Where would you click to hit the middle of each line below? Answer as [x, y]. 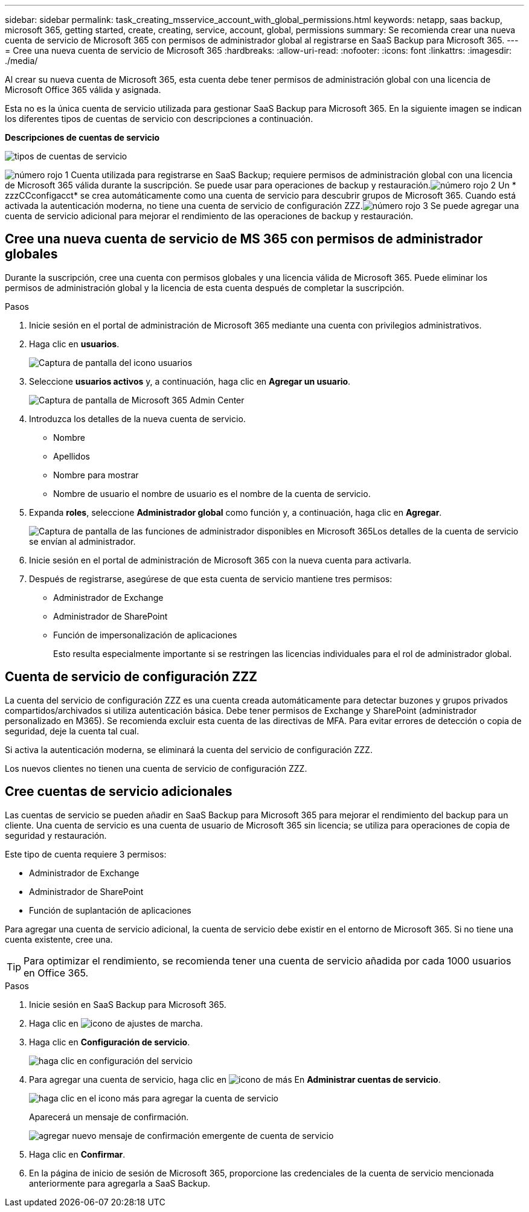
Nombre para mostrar [96, 475]
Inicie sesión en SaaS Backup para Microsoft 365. [128, 1004]
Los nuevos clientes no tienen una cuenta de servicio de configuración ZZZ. [156, 768]
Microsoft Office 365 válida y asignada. [83, 90]
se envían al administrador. [82, 541]
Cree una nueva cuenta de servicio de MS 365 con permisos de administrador [244, 239]
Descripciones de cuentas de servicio [82, 137]
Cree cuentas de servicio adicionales [119, 792]
